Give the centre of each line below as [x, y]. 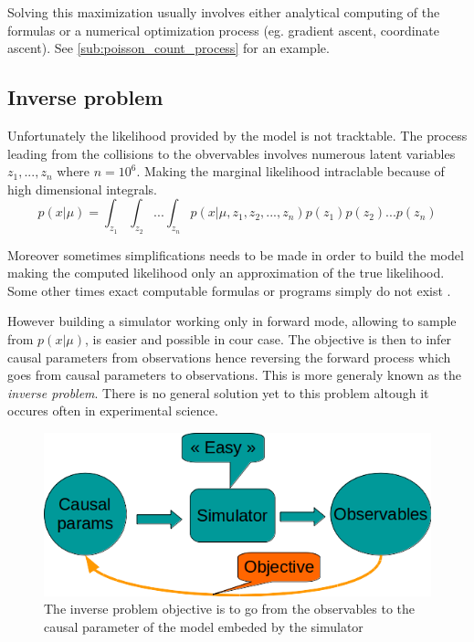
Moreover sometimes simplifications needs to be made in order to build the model [236, 254]
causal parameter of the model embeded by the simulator [204, 627]
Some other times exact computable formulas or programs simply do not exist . [229, 290]
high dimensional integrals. [82, 189]
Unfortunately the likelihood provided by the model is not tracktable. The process [237, 135]
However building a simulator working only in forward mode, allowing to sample [232, 321]
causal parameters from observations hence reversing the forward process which [229, 357]
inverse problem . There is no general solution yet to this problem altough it [218, 392]
